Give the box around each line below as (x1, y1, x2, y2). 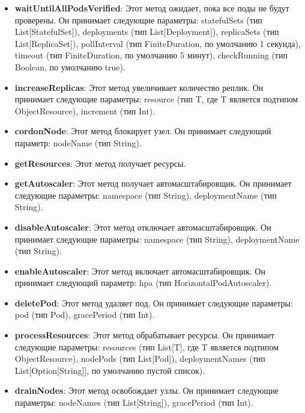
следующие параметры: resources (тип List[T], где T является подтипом (14, 340, 279, 353)
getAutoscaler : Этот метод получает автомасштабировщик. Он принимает (14, 177, 292, 190)
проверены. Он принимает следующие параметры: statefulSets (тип (14, 13, 262, 26)
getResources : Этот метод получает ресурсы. (14, 157, 186, 169)
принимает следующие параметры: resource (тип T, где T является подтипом (14, 93, 298, 105)
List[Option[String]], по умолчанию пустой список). (14, 364, 205, 376)
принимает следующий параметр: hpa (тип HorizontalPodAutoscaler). (14, 276, 272, 289)
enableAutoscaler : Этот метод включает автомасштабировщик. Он (14, 264, 265, 277)
